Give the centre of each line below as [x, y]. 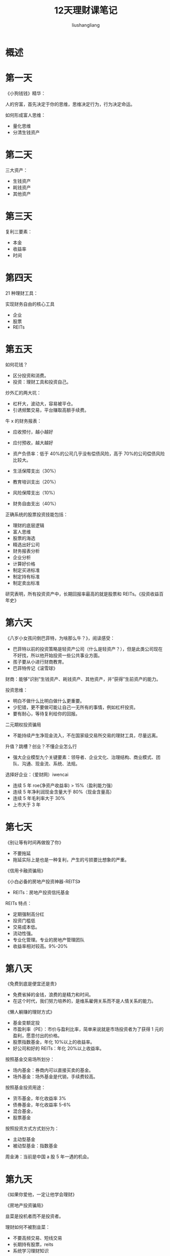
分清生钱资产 [26, 132]
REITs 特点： [19, 903]
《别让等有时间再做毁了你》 [34, 842]
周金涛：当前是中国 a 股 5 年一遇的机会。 [48, 1157]
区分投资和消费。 [31, 375]
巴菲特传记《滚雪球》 [35, 668]
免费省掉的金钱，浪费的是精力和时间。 [53, 995]
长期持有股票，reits [33, 1244]
